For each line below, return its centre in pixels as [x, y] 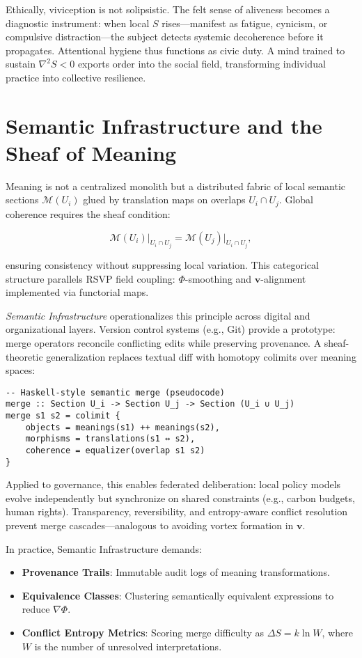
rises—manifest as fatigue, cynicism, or [245, 23]
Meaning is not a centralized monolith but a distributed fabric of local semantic [176, 186]
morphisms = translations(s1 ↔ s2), [110, 439]
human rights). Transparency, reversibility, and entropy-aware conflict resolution [177, 511]
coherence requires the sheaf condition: [88, 213]
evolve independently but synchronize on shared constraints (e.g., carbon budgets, [180, 498]
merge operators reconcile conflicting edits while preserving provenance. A [164, 342]
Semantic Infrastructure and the [164, 125]
